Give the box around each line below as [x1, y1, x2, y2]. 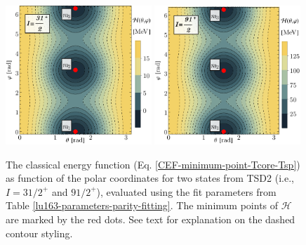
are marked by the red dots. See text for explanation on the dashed [6, 211, 295, 226]
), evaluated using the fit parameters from [96, 184, 277, 199]
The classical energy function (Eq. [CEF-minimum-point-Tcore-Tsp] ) [6, 157, 300, 171]
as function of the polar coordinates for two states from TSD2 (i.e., [6, 171, 294, 185]
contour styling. [6, 225, 73, 240]
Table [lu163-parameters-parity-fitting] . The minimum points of [6, 198, 279, 213]
